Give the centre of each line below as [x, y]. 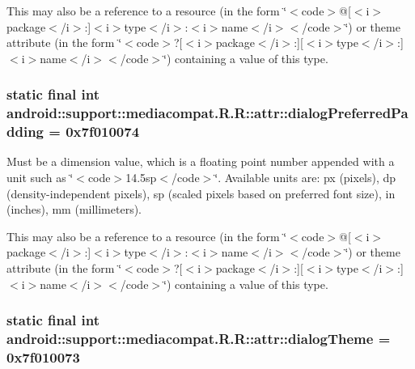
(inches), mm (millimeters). [74, 209]
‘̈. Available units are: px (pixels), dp [305, 178]
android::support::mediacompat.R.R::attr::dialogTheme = [199, 339]
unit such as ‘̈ [40, 178]
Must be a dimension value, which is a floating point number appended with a [201, 161]
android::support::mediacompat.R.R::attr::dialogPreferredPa [207, 113]
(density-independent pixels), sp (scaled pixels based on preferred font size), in [201, 193]
